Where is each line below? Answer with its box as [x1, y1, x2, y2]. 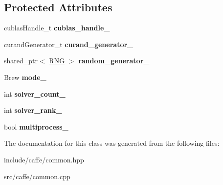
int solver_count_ [4, 88, 66, 99]
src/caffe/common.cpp [4, 171, 70, 181]
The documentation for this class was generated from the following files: [4, 138, 220, 148]
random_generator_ [78, 55, 150, 66]
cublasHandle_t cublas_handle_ [4, 23, 110, 33]
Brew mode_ [4, 72, 46, 82]
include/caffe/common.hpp [4, 154, 84, 164]
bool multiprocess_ [4, 121, 68, 132]
